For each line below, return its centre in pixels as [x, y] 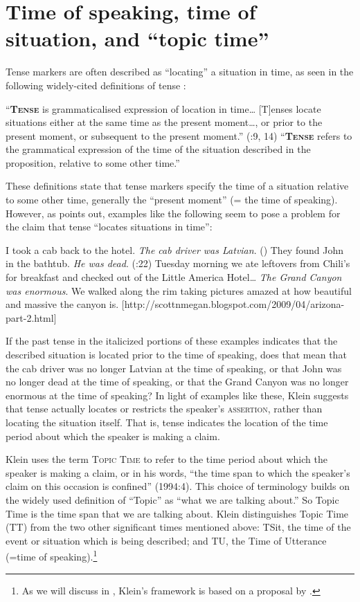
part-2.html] [31, 317]
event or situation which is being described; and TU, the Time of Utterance [166, 540]
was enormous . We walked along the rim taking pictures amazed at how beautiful [179, 290]
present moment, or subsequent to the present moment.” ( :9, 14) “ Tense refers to [179, 135]
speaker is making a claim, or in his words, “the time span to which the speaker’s [178, 472]
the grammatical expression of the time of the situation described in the [158, 149]
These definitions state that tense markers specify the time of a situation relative [177, 186]
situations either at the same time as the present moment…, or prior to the [164, 122]
